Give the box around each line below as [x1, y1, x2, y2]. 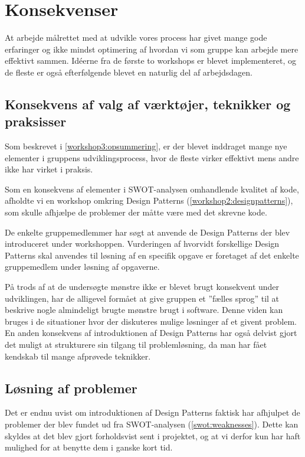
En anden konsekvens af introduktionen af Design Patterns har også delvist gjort [5, 327, 297, 339]
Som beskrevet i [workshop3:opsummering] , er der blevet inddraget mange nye [5, 140, 287, 152]
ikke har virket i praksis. [5, 163, 93, 175]
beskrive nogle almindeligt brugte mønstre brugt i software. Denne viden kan [5, 303, 283, 316]
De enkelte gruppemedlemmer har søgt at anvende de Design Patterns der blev [5, 226, 290, 238]
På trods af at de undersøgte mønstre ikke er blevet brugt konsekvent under [5, 280, 280, 293]
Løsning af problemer [5, 378, 137, 397]
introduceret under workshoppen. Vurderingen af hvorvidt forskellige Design [5, 237, 280, 250]
